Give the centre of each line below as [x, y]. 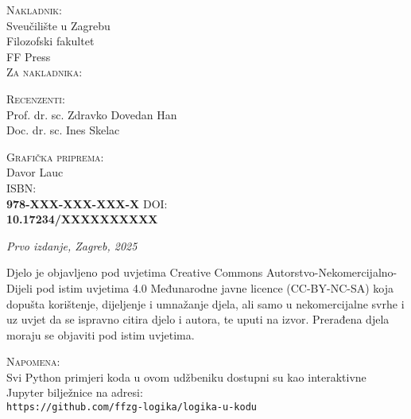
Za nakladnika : [45, 72]
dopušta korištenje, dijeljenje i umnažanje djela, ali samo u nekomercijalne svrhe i [205, 303]
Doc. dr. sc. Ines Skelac [63, 130]
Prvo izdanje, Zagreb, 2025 [72, 245]
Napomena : [33, 361]
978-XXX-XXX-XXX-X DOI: [87, 203]
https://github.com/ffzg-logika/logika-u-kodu [132, 407]
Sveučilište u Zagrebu [58, 25]
